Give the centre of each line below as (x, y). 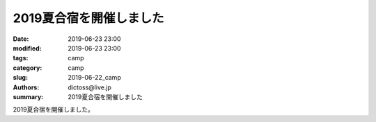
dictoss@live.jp (89, 87)
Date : (21, 39)
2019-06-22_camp (94, 78)
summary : (28, 96)
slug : (20, 78)
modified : (27, 48)
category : (28, 68)
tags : (21, 58)
